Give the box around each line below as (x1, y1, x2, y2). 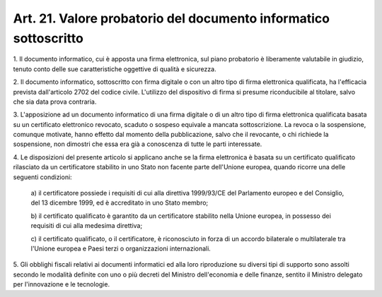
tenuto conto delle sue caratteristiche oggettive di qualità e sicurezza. (13, 64, 216, 73)
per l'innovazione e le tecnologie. (13, 280, 110, 289)
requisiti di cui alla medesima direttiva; (30, 222, 143, 230)
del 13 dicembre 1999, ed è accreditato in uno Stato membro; (30, 198, 209, 207)
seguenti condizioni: (13, 173, 72, 181)
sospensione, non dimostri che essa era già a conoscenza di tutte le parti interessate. (13, 140, 262, 148)
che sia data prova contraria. (13, 97, 97, 106)
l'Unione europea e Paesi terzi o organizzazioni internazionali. (30, 244, 212, 253)
